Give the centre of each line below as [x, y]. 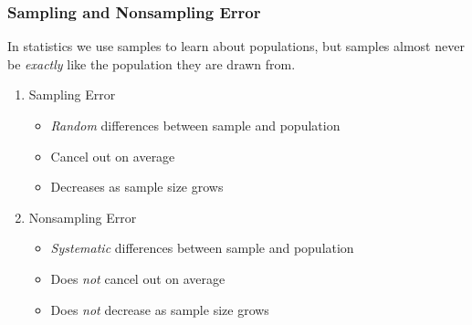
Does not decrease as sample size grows [160, 309]
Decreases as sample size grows [137, 187]
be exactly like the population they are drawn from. [152, 63]
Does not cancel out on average [138, 278]
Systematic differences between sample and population [202, 248]
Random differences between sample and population [195, 125]
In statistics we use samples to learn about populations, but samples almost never [236, 46]
